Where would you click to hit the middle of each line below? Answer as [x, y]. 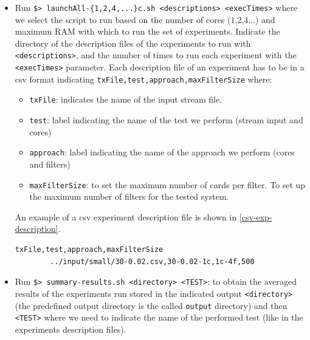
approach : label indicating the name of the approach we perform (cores [162, 152]
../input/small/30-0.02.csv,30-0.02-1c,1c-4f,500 [152, 261]
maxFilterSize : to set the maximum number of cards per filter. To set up [167, 184]
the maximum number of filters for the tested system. [129, 196]
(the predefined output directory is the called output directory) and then [151, 305]
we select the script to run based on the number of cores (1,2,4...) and [145, 19]
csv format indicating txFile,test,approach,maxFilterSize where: [143, 79]
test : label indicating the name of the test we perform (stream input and [166, 120]
